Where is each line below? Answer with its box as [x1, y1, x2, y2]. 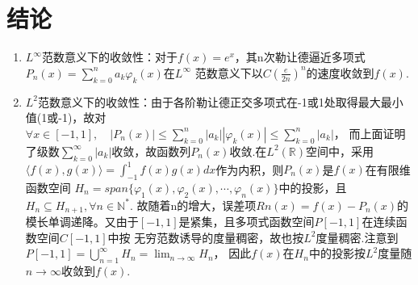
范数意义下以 [194, 64, 263, 81]
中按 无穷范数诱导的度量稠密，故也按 [107, 228, 304, 245]
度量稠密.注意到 [316, 228, 399, 245]
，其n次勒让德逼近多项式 [234, 48, 366, 65]
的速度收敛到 [306, 64, 374, 81]
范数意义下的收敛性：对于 [41, 48, 178, 65]
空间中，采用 [306, 142, 374, 159]
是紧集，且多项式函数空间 [178, 213, 315, 230]
